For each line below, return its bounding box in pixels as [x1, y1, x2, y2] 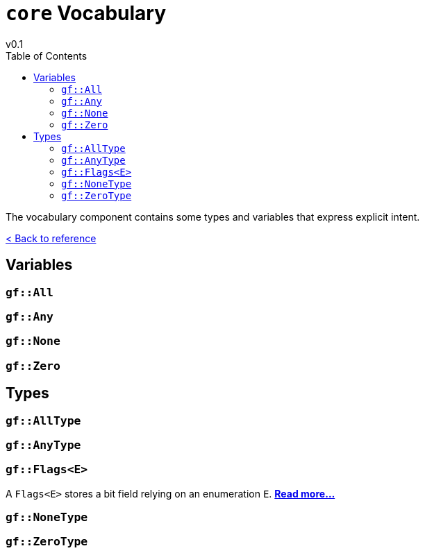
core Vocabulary [6, 1, 167, 25]
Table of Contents [6, 49, 87, 62]
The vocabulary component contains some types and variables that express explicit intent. [6, 210, 420, 223]
